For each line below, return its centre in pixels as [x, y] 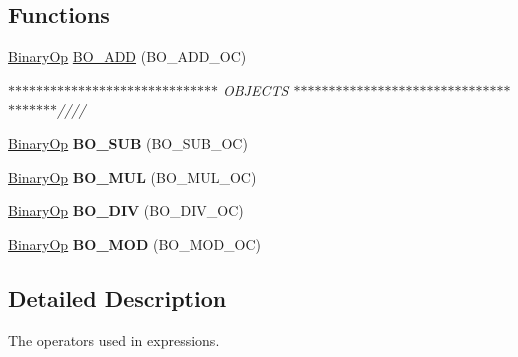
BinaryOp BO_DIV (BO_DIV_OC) [126, 210]
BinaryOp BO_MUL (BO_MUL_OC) [132, 176]
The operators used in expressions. [114, 339]
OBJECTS [256, 89]
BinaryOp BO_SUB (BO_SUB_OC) [128, 142]
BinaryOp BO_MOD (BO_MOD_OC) [135, 243]
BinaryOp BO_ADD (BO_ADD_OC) [127, 56]
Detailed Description [117, 297]
